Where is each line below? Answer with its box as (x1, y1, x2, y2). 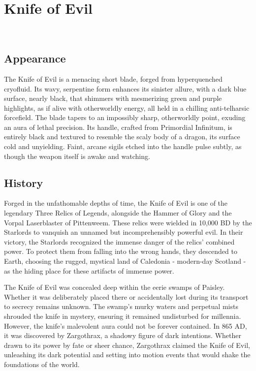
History (4, 175, 43, 190)
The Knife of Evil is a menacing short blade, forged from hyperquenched (4, 73, 223, 84)
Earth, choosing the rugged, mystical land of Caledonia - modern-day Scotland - (4, 256, 246, 266)
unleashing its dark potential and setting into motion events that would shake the (4, 349, 251, 360)
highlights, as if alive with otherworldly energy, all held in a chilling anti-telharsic (4, 102, 250, 113)
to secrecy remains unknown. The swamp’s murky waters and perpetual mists (4, 301, 238, 311)
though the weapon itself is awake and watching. (4, 151, 150, 161)
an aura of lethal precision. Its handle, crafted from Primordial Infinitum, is (4, 122, 232, 132)
